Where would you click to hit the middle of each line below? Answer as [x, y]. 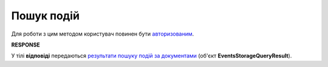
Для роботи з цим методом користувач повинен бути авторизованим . [103, 34]
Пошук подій [46, 16]
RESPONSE [26, 45]
